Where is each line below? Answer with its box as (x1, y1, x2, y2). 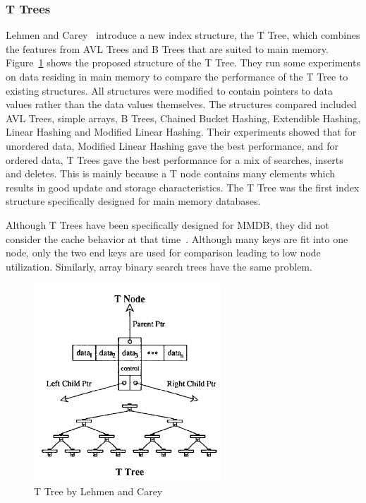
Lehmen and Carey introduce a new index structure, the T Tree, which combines (6, 28, 360, 42)
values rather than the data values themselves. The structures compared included (6, 97, 357, 112)
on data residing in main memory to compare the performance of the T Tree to (6, 69, 348, 83)
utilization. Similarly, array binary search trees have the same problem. (6, 259, 312, 273)
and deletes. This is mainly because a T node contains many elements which (6, 166, 336, 181)
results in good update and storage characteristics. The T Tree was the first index (6, 179, 360, 194)
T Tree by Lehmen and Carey (34, 484, 163, 499)
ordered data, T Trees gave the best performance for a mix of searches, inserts (6, 152, 343, 167)
